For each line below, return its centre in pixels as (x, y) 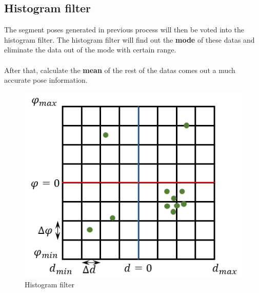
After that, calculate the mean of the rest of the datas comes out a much (120, 70)
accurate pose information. (46, 80)
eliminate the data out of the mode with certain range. (90, 50)
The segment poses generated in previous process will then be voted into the (124, 30)
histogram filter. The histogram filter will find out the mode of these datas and (129, 39)
